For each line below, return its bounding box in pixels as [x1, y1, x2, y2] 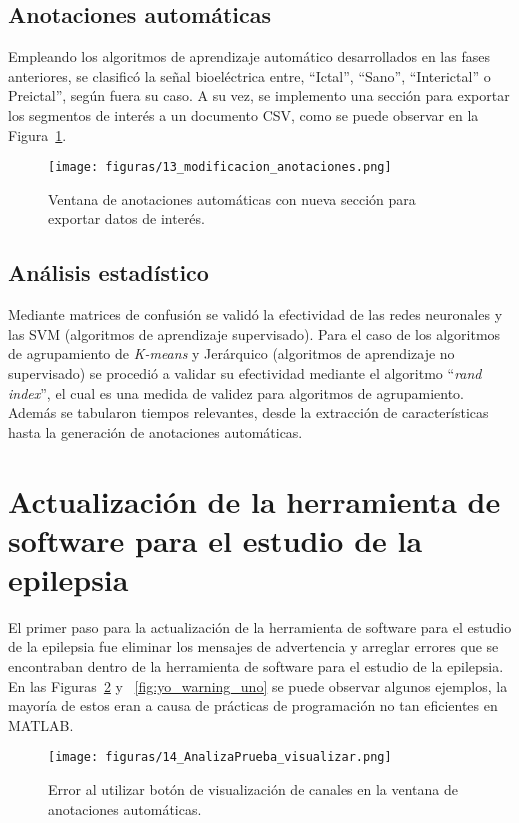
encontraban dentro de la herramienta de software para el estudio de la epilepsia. [8, 656, 504, 677]
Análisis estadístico [8, 257, 209, 288]
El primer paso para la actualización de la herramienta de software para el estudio [8, 616, 512, 637]
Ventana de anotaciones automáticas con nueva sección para [48, 188, 416, 209]
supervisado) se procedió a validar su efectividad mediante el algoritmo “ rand [8, 363, 482, 383]
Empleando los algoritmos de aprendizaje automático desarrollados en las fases [8, 46, 490, 67]
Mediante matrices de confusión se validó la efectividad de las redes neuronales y [8, 304, 503, 325]
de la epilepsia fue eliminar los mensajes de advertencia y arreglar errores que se [8, 636, 499, 657]
